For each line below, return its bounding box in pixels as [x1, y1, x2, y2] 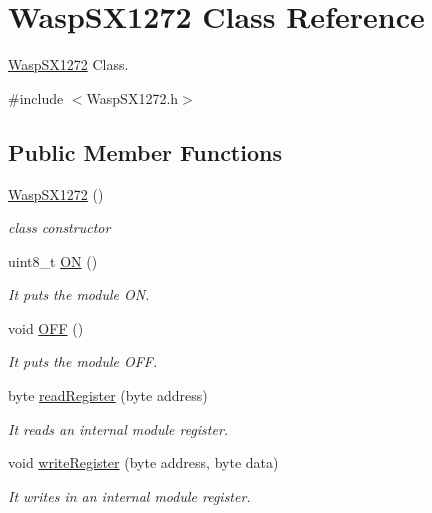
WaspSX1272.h [86, 87, 179, 108]
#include [8, 87, 64, 108]
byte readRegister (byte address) [8, 385, 208, 406]
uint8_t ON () [8, 250, 98, 271]
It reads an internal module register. [8, 418, 229, 439]
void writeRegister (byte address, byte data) [8, 452, 279, 473]
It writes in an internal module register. [8, 485, 251, 506]
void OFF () [8, 317, 84, 338]
